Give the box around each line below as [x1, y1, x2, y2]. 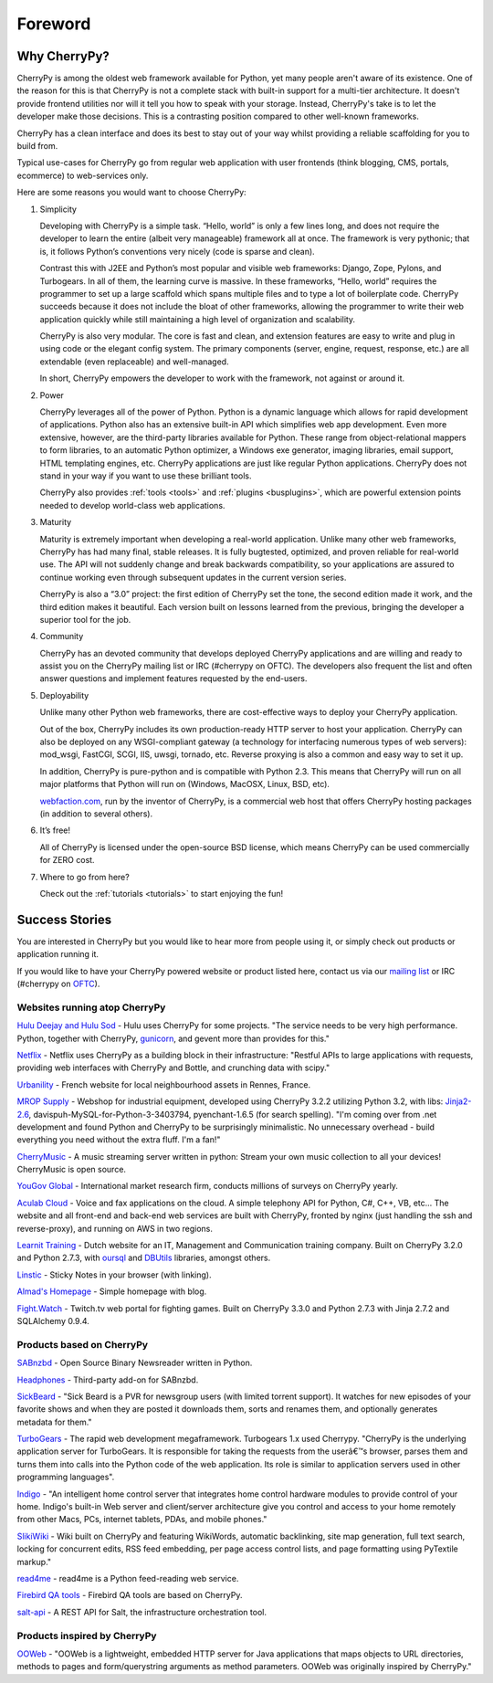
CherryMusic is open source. [16, 1164, 127, 1175]
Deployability [39, 689, 89, 700]
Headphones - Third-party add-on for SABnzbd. [16, 1374, 199, 1385]
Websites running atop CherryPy [16, 1001, 166, 1014]
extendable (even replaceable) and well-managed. [39, 356, 229, 367]
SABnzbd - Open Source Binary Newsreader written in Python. [16, 1357, 253, 1369]
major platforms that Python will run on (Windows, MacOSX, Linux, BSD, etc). [39, 779, 330, 790]
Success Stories [16, 911, 112, 927]
